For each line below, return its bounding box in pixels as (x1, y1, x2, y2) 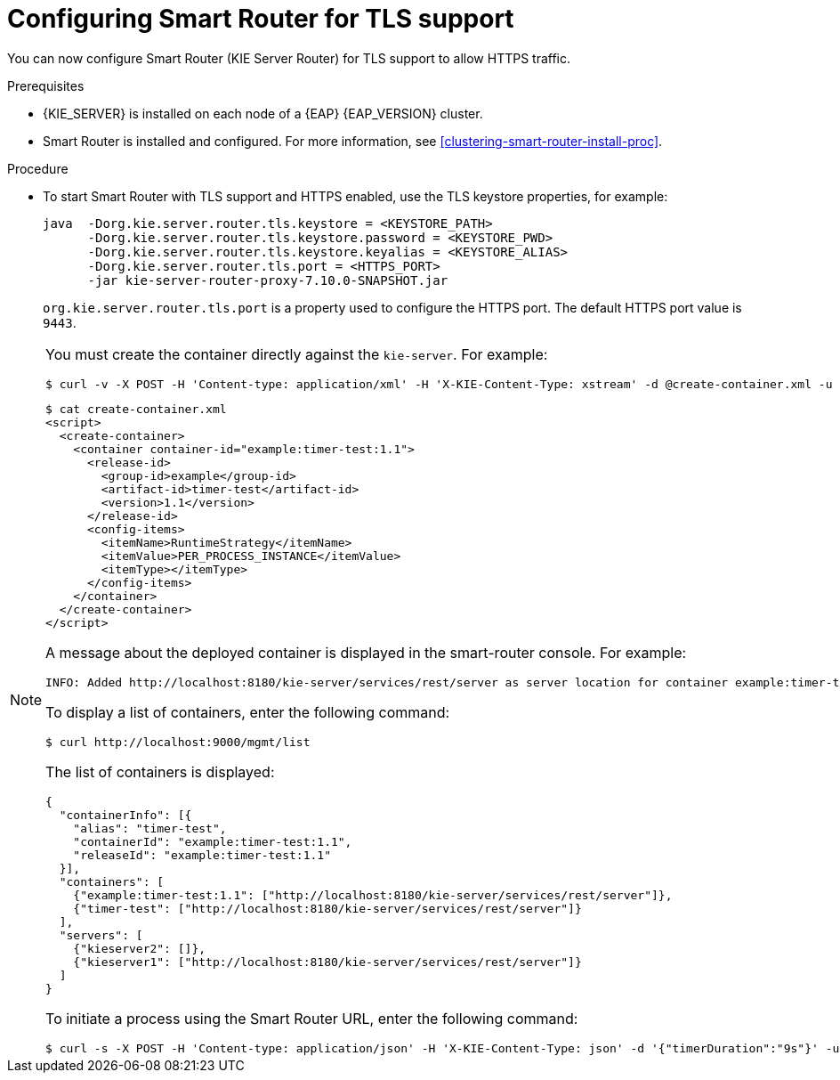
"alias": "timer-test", (73, 821, 227, 835)
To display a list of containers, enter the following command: (45, 702, 450, 721)
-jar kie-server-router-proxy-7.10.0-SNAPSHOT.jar (87, 272, 448, 288)
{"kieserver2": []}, (73, 941, 206, 955)
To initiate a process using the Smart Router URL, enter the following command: (45, 1009, 578, 1027)
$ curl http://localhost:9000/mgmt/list (45, 735, 311, 749)
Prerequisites (7, 77, 85, 93)
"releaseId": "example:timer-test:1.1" (73, 848, 331, 862)
